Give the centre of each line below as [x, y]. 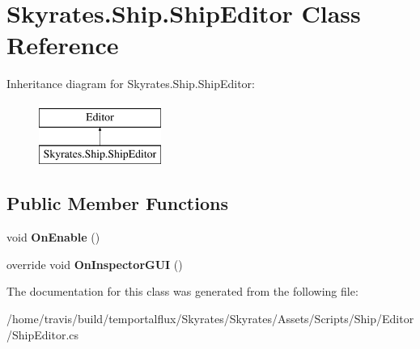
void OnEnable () [53, 237]
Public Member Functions [117, 203]
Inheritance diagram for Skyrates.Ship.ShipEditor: [131, 84]
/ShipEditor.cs [43, 334]
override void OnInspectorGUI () [95, 264]
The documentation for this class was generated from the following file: [182, 291]
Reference [63, 45]
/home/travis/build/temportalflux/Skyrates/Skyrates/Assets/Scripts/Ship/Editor [210, 319]
